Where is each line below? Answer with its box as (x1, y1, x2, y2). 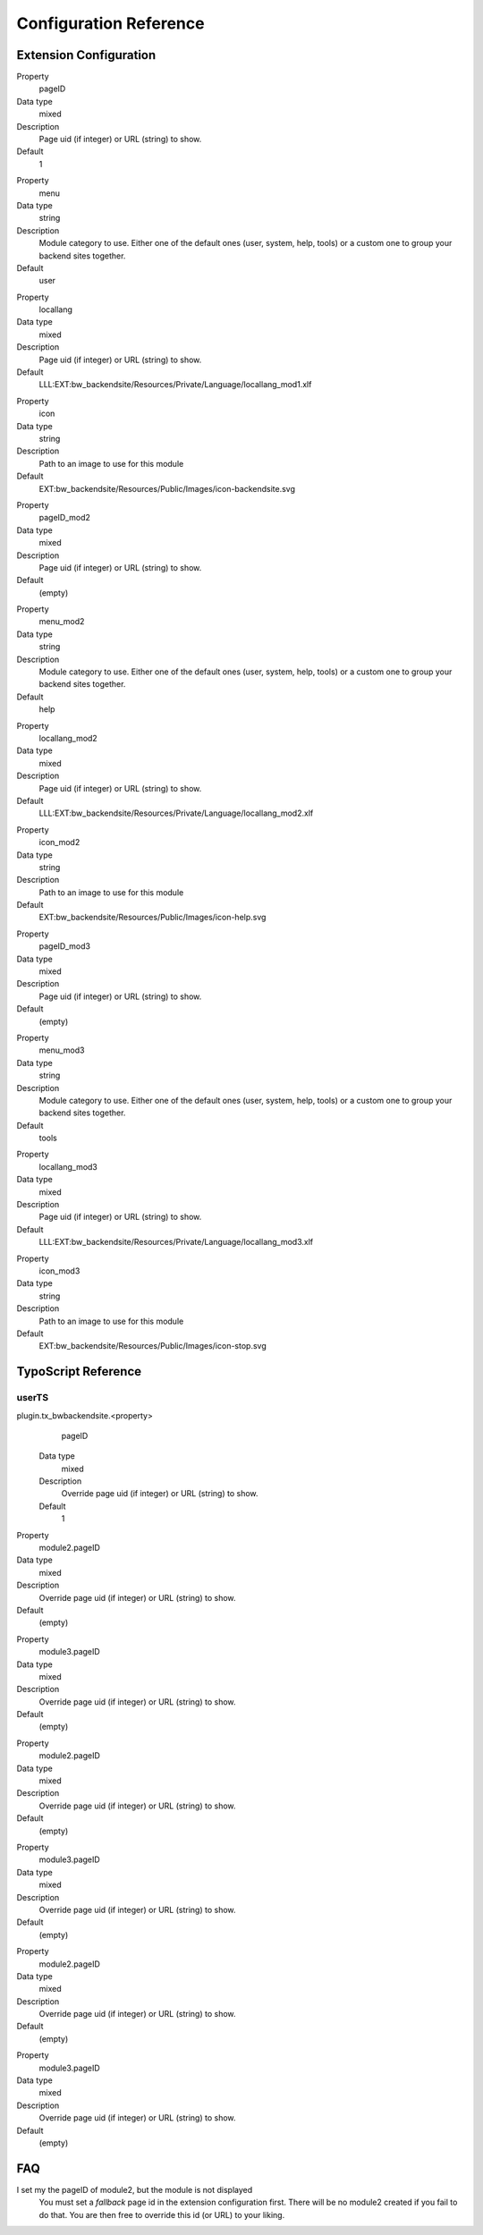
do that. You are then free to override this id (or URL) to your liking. (38, 2209, 285, 2220)
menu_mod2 (38, 616, 85, 627)
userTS (16, 1392, 49, 1404)
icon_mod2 (38, 837, 80, 848)
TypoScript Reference (16, 1364, 142, 1379)
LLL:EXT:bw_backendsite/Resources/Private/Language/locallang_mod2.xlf (38, 808, 314, 818)
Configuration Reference (16, 13, 205, 33)
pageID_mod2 (38, 512, 91, 523)
